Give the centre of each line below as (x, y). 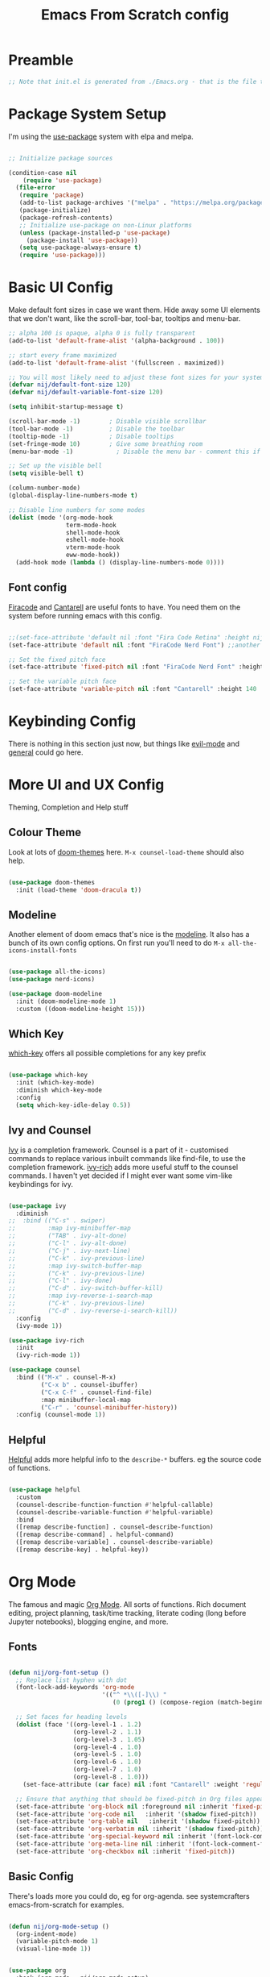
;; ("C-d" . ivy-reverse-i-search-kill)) (93, 1311)
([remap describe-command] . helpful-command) (95, 1535)
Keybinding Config (72, 721)
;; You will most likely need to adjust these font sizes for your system (136, 377)
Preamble (41, 60)
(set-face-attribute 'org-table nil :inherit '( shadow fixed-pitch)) (138, 1821)
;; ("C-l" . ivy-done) (61, 1281)
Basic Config (41, 1877)
